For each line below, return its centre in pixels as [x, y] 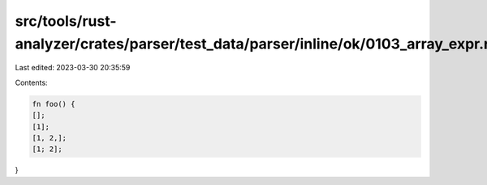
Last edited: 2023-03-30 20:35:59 [73, 68]
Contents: [31, 82]
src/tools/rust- [66, 21]
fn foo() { [54, 104]
